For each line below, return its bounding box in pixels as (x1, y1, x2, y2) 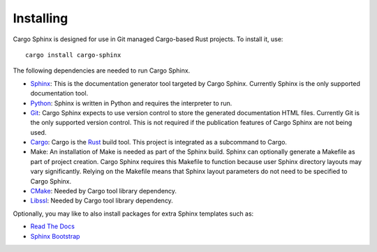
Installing (13, 10, 68, 26)
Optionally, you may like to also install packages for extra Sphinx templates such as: (13, 209, 254, 218)
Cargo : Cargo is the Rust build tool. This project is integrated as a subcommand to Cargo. (30, 138, 288, 147)
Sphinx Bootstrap (30, 232, 80, 240)
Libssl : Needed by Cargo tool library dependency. (30, 196, 174, 205)
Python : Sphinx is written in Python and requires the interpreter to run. (30, 98, 232, 108)
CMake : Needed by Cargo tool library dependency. (30, 187, 177, 195)
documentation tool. (30, 89, 89, 98)
